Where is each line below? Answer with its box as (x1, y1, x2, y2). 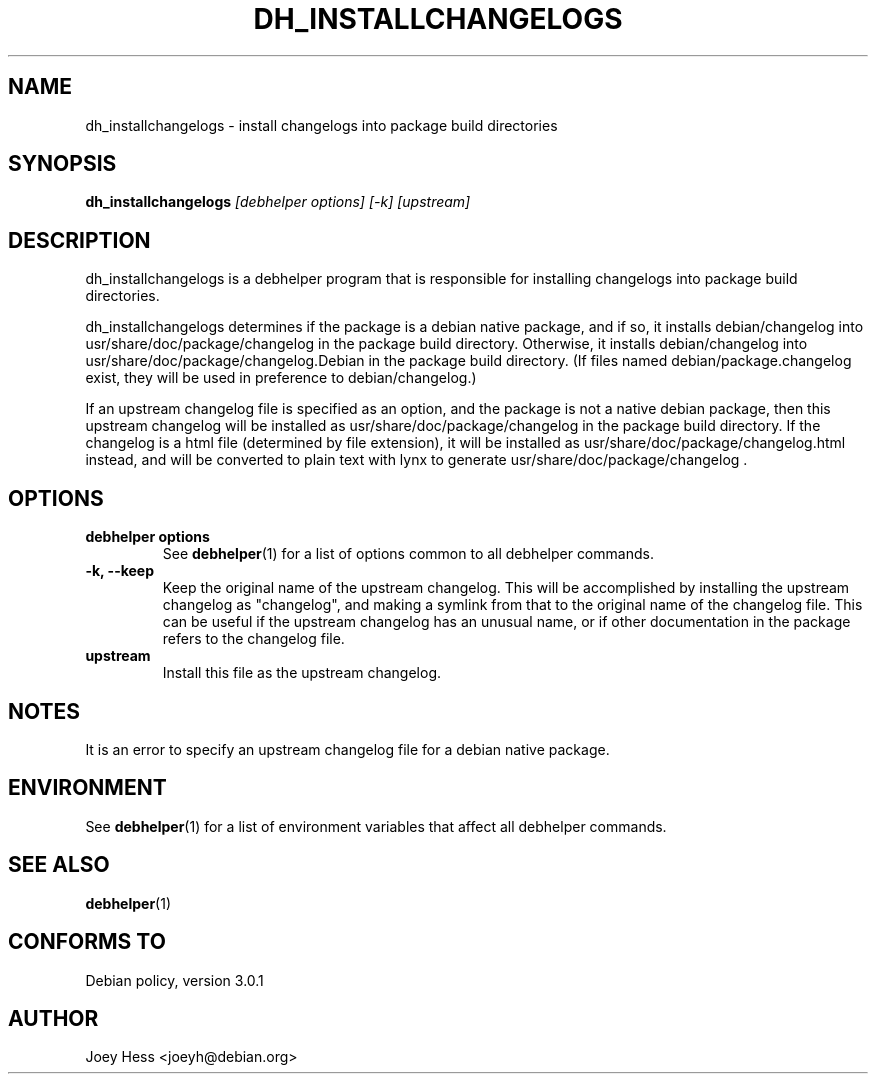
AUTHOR (8, 1005, 99, 1031)
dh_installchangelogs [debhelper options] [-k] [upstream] (85, 193, 471, 211)
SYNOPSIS (8, 151, 117, 177)
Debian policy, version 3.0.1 (85, 971, 264, 989)
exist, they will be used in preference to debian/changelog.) (85, 369, 477, 387)
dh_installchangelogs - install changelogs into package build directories (85, 116, 558, 134)
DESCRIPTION (8, 227, 151, 253)
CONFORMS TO (8, 929, 166, 955)
